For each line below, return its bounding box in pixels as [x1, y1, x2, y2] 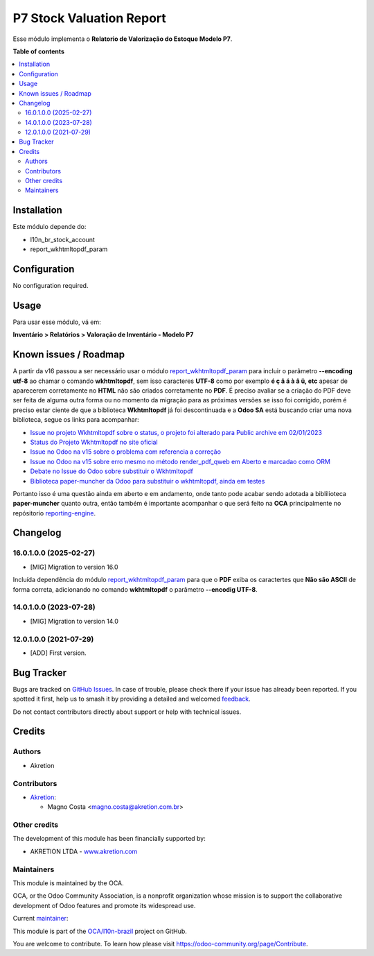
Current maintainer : [12, 914, 69, 923]
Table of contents [12, 47, 65, 56]
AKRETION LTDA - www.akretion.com [30, 847, 138, 855]
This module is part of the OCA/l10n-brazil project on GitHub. [12, 927, 187, 935]
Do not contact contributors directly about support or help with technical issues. [12, 708, 242, 716]
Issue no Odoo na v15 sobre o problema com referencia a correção [30, 447, 222, 456]
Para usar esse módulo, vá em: [12, 318, 101, 326]
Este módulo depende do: [12, 223, 87, 231]
